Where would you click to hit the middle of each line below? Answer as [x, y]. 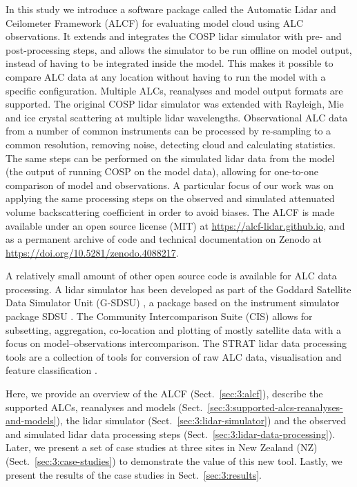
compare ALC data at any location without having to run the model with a [166, 76]
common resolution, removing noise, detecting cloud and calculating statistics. [171, 144]
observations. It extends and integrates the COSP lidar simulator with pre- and [174, 36]
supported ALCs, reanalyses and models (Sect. [104, 407]
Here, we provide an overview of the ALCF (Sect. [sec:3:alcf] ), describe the [164, 394]
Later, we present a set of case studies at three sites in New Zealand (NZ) [162, 447]
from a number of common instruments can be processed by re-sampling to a [168, 131]
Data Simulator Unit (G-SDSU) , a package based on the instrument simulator [173, 302]
